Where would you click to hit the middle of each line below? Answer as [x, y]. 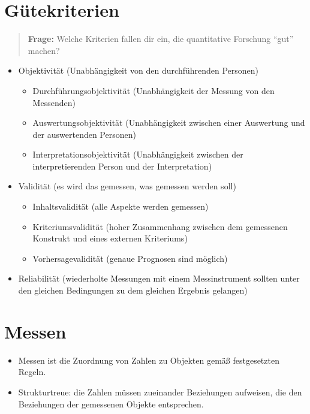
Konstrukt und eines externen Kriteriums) [110, 238]
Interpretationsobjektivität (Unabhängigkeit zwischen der [138, 154]
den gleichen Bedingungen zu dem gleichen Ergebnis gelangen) [133, 290]
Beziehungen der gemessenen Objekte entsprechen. [111, 404]
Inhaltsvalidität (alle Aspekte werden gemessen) [121, 206]
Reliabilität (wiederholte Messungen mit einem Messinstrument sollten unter [159, 278]
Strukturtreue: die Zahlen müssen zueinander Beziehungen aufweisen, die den [160, 392]
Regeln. [32, 372]
